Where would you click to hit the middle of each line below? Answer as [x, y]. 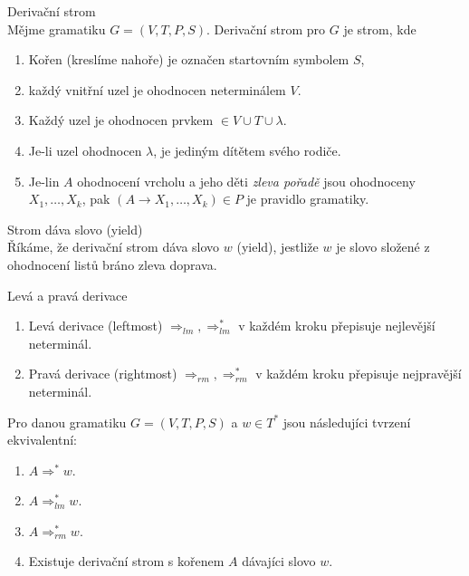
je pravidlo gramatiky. [308, 199]
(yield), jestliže [278, 247]
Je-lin [44, 181]
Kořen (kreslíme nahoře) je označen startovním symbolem [189, 59]
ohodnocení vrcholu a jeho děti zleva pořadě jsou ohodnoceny [246, 181]
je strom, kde [380, 29]
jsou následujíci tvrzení [347, 422]
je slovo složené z [383, 247]
